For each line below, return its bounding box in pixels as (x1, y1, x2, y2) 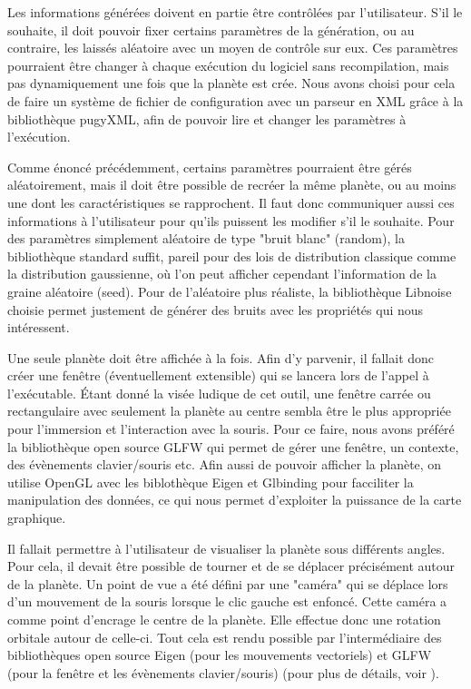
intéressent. (7, 318, 70, 337)
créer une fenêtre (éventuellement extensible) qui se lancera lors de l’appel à (7, 366, 429, 385)
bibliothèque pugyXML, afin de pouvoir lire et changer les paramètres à (7, 109, 407, 128)
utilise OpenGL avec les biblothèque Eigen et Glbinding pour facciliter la (7, 472, 414, 491)
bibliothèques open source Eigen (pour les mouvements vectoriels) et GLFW (7, 645, 432, 664)
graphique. (7, 508, 66, 527)
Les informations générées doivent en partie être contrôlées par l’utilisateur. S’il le (7, 3, 463, 21)
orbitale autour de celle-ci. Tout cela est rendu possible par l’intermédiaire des (7, 627, 442, 646)
